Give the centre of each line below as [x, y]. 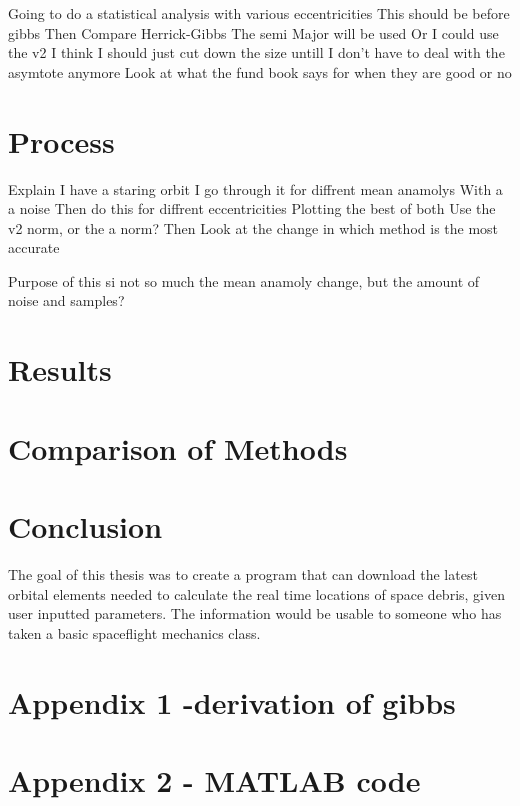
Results [60, 369]
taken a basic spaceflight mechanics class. [134, 632]
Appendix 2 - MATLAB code [214, 779]
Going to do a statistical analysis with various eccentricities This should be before [259, 13]
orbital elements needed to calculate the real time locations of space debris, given [256, 593]
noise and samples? [66, 300]
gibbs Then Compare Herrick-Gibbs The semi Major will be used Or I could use [253, 32]
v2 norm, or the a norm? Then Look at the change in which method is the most [253, 227]
